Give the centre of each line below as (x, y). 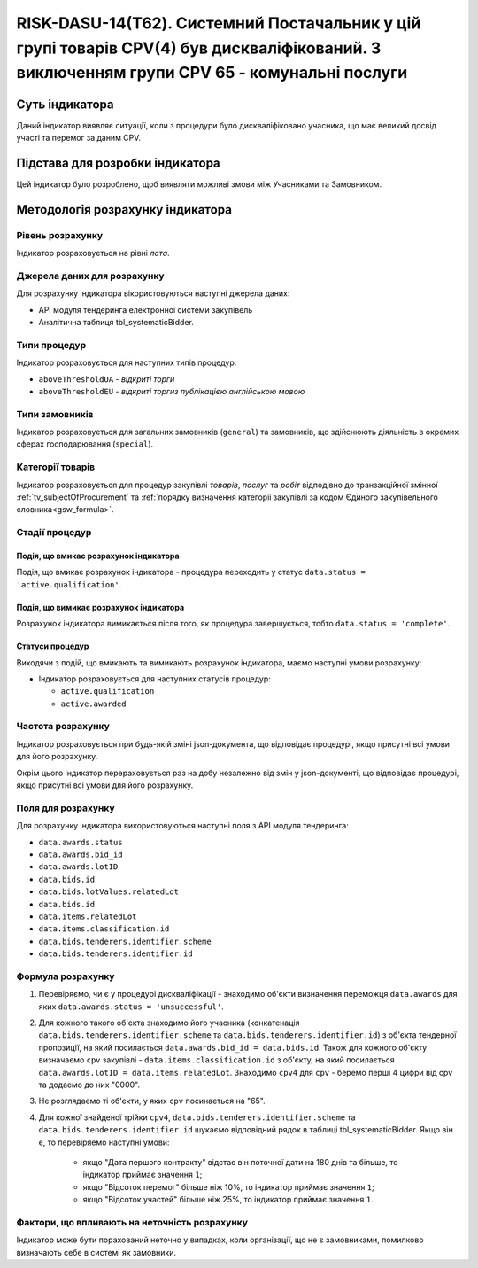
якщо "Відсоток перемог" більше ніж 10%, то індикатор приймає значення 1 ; (229, 1186)
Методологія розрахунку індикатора (124, 210)
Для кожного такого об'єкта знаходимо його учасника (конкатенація (169, 1023)
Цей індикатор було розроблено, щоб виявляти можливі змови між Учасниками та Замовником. (199, 184)
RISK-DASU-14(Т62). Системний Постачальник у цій (219, 23)
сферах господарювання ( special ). (85, 444)
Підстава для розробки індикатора (118, 163)
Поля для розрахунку (66, 808)
